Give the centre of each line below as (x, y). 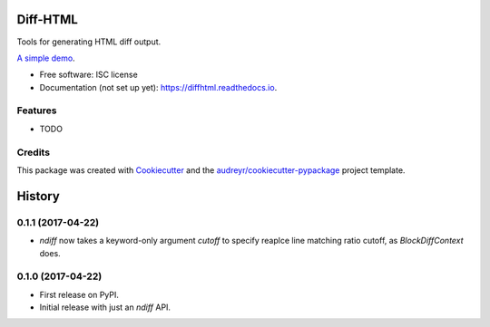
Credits (33, 152)
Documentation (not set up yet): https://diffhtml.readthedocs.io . (158, 87)
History (39, 196)
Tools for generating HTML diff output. (89, 42)
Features (37, 111)
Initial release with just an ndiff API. (105, 307)
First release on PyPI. (79, 294)
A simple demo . (46, 58)
